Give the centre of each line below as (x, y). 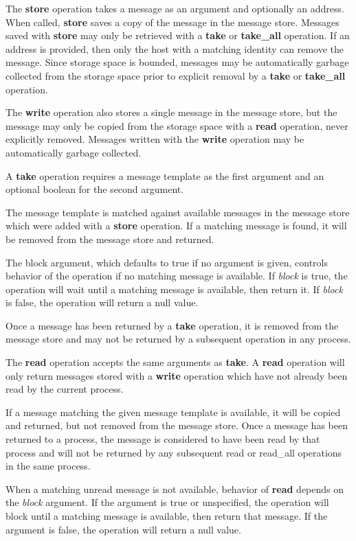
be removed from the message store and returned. (110, 239)
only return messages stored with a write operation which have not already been (177, 375)
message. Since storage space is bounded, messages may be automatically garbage (177, 62)
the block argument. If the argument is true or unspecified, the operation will (167, 502)
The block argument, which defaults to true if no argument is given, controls (167, 262)
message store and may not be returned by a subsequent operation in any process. (178, 339)
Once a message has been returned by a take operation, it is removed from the (172, 325)
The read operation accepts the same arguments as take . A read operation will (175, 362)
